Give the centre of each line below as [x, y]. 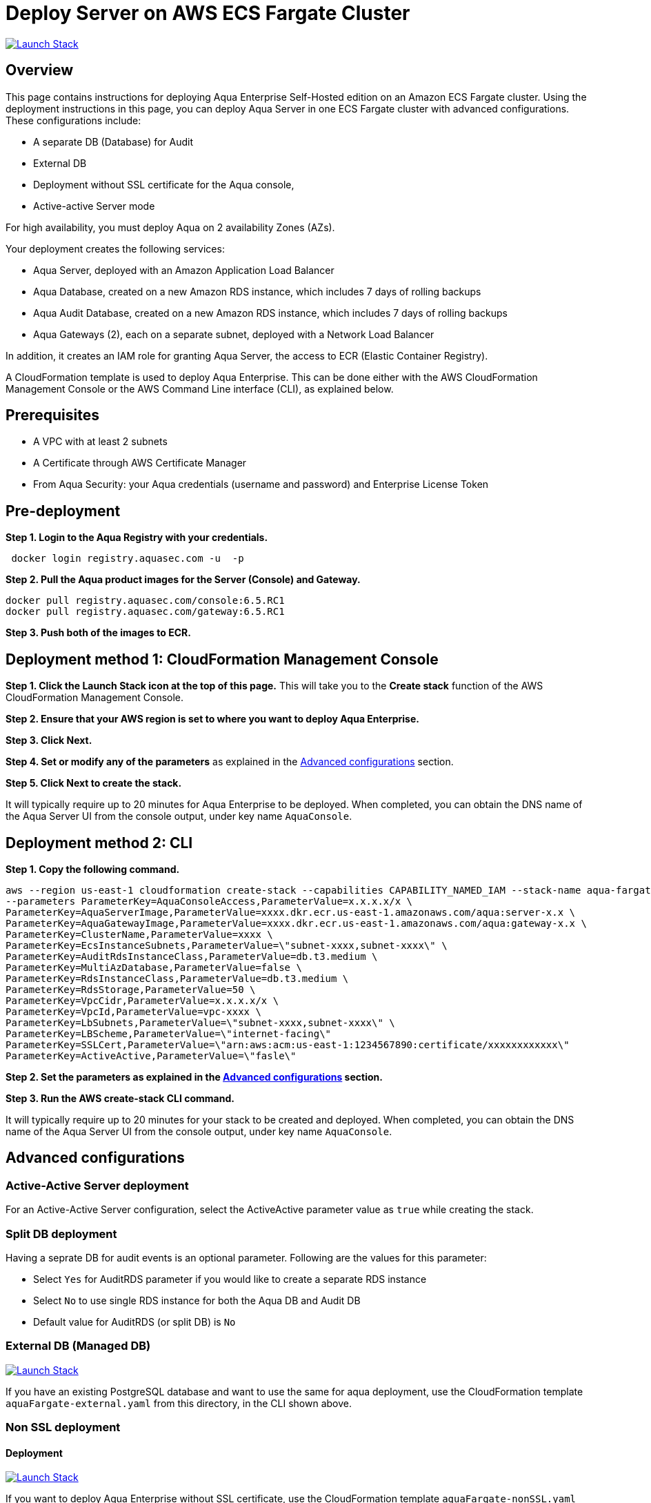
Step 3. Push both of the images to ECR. [98, 633]
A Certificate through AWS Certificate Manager [140, 463]
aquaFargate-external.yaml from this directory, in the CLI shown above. [179, 1403]
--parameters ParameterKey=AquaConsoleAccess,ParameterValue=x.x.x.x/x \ [209, 901]
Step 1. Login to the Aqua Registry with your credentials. [137, 538]
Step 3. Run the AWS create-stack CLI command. [120, 1098]
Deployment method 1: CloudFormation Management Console [222, 659]
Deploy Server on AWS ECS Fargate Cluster [208, 13]
